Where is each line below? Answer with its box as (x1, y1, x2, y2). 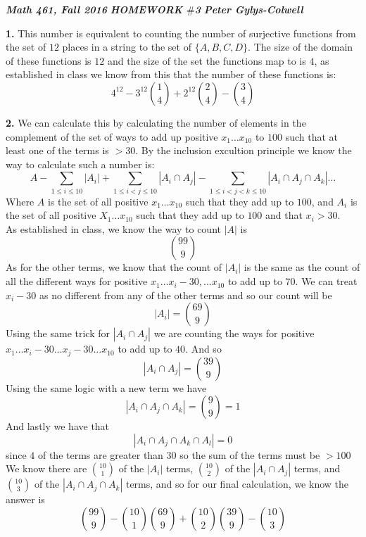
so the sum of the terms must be (179, 447, 320, 462)
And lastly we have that (6, 419, 110, 434)
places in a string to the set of (62, 39, 191, 54)
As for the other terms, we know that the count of (6, 260, 222, 274)
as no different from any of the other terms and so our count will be (39, 287, 332, 302)
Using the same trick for (6, 326, 110, 341)
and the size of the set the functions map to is (107, 53, 306, 68)
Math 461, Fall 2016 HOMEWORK (6, 2, 183, 16)
